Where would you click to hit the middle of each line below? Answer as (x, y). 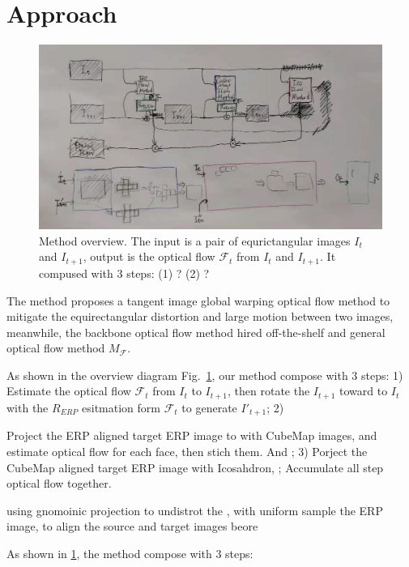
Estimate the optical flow (69, 391)
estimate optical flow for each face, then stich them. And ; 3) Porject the (187, 451)
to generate (209, 407)
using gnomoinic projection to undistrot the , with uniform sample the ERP (195, 510)
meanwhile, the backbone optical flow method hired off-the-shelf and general (196, 332)
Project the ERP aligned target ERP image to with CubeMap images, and (192, 435)
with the (28, 407)
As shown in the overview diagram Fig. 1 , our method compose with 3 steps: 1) (205, 375)
